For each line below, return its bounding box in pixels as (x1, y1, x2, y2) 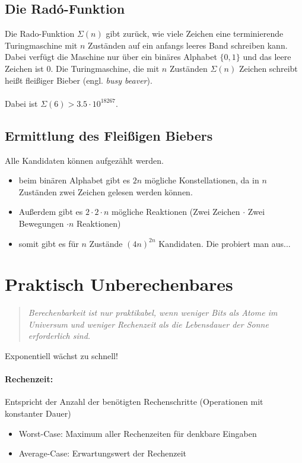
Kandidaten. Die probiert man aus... (158, 237, 291, 249)
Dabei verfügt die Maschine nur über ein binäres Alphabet (5, 50, 217, 63)
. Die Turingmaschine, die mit (50, 62, 160, 74)
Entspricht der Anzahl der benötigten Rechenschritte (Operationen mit (5, 395, 263, 408)
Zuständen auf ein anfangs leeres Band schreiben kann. (87, 39, 288, 51)
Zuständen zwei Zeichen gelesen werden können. (18, 185, 193, 198)
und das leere (243, 50, 291, 63)
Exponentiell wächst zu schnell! (5, 350, 118, 362)
